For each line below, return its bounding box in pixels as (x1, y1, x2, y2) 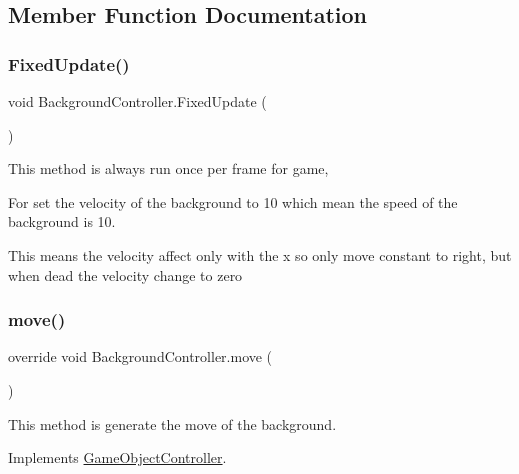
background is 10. (8, 211, 116, 232)
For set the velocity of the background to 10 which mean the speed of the (8, 191, 458, 212)
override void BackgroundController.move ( (8, 346, 273, 367)
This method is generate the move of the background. (8, 413, 337, 434)
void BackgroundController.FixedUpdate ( (8, 91, 267, 111)
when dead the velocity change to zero (8, 264, 243, 285)
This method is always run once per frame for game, (8, 158, 329, 179)
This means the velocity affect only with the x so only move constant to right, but (8, 244, 512, 265)
